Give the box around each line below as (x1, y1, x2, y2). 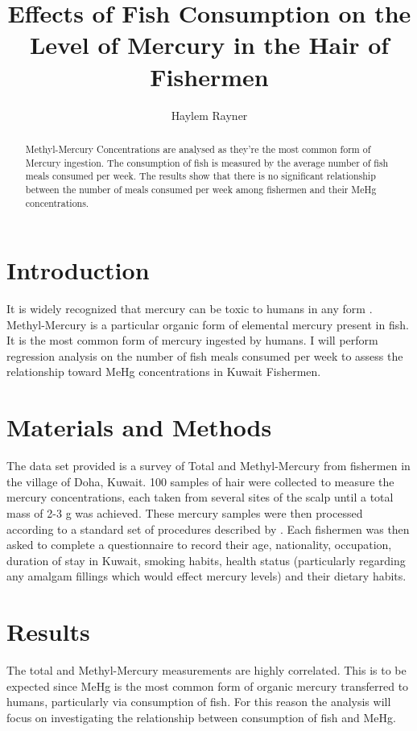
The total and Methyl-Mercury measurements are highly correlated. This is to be (6, 662, 407, 679)
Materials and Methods (6, 411, 272, 444)
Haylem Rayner (171, 106, 248, 123)
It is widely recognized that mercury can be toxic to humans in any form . (6, 300, 373, 317)
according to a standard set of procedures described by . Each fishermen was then (6, 520, 410, 537)
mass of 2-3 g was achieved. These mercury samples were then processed (6, 504, 363, 521)
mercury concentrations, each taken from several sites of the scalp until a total (6, 489, 394, 506)
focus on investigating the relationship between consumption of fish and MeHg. (6, 708, 396, 725)
